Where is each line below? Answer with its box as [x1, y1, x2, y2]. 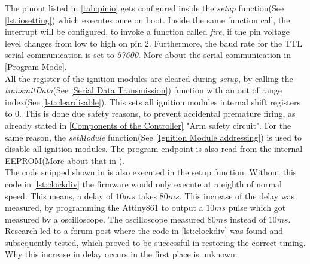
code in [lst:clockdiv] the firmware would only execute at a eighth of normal [5, 177, 282, 190]
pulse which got [228, 201, 286, 214]
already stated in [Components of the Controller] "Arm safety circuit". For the [5, 119, 291, 131]
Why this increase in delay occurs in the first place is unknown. [5, 248, 238, 260]
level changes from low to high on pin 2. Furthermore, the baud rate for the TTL [5, 37, 302, 49]
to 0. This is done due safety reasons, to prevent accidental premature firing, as [5, 107, 296, 120]
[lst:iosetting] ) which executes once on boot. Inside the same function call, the [5, 13, 290, 26]
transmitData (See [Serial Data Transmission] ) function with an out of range [5, 84, 282, 96]
